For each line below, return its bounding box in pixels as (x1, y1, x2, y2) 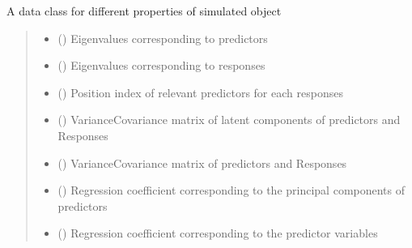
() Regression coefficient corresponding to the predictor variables (57, 224, 378, 242)
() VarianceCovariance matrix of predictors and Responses (57, 154, 347, 171)
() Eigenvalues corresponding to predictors (57, 29, 268, 46)
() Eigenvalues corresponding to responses (57, 57, 265, 74)
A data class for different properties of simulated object (6, 2, 282, 19)
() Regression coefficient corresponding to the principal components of (57, 182, 406, 199)
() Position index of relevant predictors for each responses (57, 83, 343, 100)
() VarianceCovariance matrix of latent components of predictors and (57, 111, 401, 128)
